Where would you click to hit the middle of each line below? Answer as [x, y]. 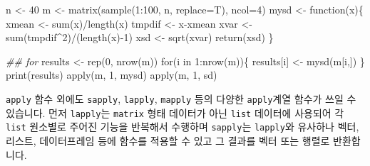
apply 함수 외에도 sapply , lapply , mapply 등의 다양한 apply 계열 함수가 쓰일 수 [181, 98]
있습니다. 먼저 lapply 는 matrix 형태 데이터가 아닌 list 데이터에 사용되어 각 [175, 112]
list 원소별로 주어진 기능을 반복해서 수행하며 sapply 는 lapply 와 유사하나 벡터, [183, 127]
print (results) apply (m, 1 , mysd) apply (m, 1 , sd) [112, 75]
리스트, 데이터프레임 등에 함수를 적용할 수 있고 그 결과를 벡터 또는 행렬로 [168, 140]
